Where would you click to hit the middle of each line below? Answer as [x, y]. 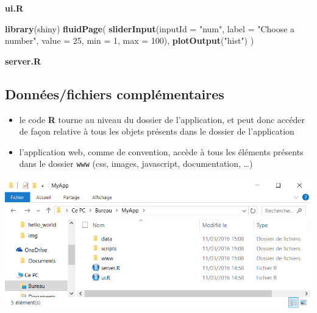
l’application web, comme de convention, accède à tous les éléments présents [161, 151]
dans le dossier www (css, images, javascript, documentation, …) [136, 164]
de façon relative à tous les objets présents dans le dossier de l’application [157, 131]
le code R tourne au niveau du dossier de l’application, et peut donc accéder [162, 119]
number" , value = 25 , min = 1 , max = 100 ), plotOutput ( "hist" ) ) [130, 40]
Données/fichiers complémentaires [115, 93]
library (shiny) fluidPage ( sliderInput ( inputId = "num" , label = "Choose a [150, 28]
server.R [23, 61]
